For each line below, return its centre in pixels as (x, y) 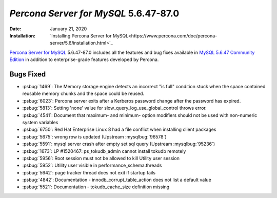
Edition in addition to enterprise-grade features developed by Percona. (84, 60)
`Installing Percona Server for (81, 35)
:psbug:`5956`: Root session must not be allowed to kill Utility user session (101, 158)
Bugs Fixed (28, 74)
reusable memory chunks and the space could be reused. (83, 94)
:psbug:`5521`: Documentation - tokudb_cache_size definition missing (96, 187)
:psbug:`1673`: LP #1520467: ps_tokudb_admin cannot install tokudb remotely (104, 151)
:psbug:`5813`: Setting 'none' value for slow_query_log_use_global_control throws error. (115, 108)
